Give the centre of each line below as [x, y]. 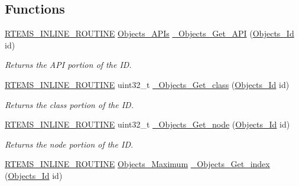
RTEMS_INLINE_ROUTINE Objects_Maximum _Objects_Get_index [137, 164]
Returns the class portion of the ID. [69, 104]
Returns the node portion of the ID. [69, 144]
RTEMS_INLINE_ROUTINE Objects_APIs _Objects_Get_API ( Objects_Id [149, 33]
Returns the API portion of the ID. [68, 65]
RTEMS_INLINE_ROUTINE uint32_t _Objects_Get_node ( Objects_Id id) [147, 124]
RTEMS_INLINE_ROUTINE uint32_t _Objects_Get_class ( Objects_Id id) [147, 84]
